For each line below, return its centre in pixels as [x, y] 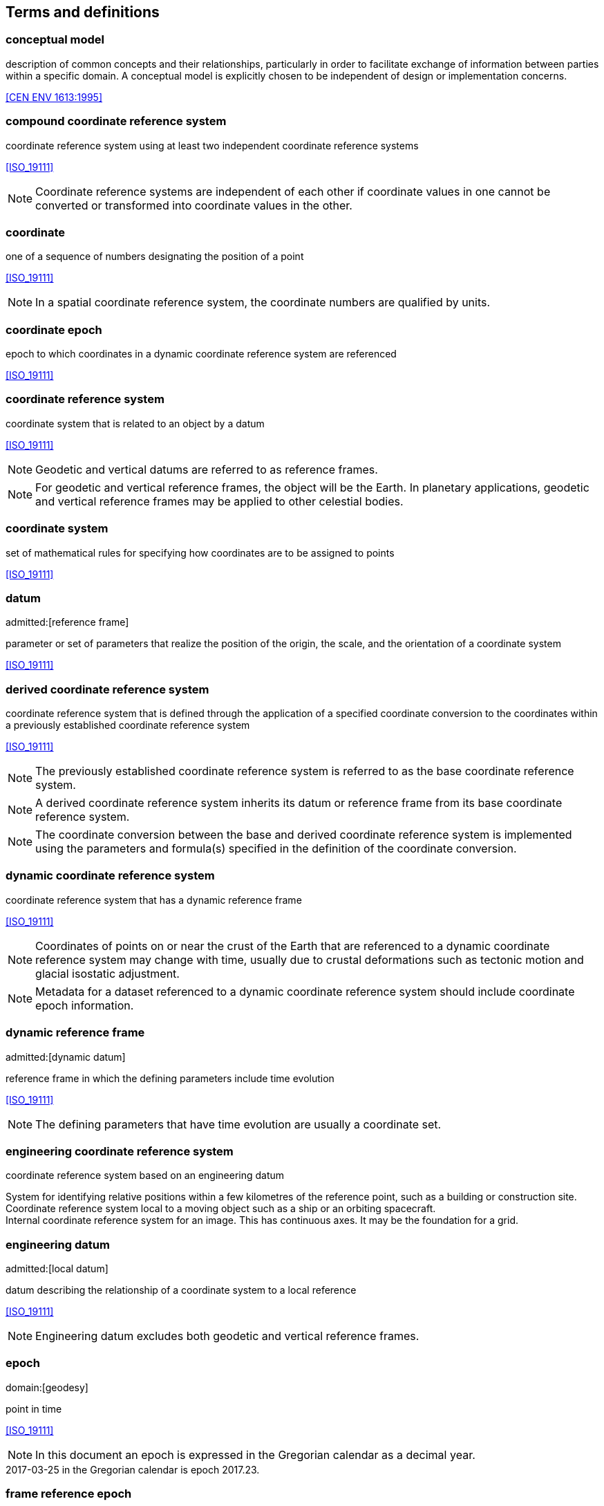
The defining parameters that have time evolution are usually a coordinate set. [238, 1124]
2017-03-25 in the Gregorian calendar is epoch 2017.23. [133, 1469]
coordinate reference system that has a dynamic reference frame [154, 900]
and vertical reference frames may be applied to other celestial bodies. [219, 501]
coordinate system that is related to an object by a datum [135, 423]
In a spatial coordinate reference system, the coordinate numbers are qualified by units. [263, 303]
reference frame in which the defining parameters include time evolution [170, 1078]
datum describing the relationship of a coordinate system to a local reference [181, 1290]
